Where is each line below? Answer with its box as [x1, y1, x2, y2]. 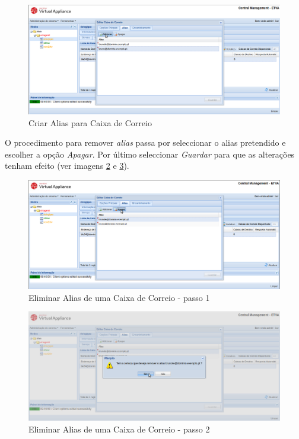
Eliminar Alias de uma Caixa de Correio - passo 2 [28, 422, 210, 435]
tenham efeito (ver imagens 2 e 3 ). [5, 159, 129, 172]
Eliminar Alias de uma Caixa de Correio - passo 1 [28, 291, 210, 303]
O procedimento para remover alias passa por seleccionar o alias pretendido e [5, 136, 286, 149]
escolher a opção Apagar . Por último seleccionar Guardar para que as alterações [5, 148, 295, 160]
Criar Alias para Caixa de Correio [28, 116, 152, 129]
